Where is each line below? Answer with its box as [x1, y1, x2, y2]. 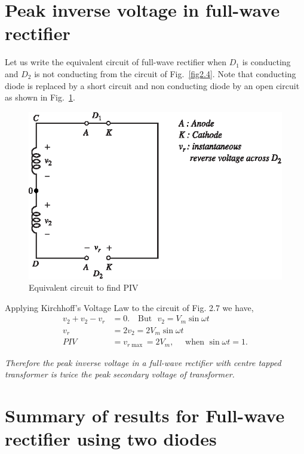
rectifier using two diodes [5, 426, 217, 451]
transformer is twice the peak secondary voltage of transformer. [5, 368, 235, 380]
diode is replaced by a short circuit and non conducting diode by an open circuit [5, 79, 300, 92]
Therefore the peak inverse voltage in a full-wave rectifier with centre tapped [5, 356, 281, 368]
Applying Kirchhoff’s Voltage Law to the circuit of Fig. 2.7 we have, [5, 301, 254, 313]
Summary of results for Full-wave [5, 403, 285, 428]
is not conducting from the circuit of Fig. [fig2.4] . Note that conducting [34, 67, 296, 80]
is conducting [242, 56, 291, 68]
